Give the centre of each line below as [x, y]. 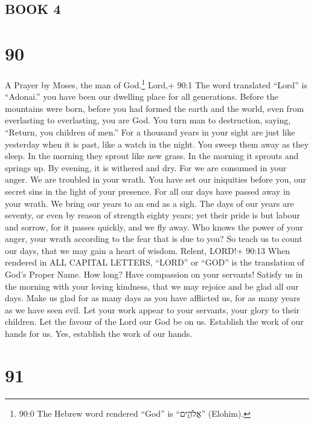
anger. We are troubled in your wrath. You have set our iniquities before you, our [156, 179]
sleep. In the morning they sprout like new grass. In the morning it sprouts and [152, 156]
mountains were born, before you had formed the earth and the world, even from [155, 108]
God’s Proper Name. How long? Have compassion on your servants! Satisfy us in [154, 274]
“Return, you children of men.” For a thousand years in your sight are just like [150, 132]
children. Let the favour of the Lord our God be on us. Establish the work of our [154, 321]
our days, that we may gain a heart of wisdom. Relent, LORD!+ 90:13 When [147, 250]
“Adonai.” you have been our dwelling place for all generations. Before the [142, 96]
